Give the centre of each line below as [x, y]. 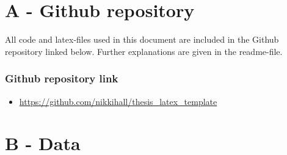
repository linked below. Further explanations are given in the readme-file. [144, 51]
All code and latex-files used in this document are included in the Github [142, 39]
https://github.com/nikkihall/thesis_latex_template [118, 101]
